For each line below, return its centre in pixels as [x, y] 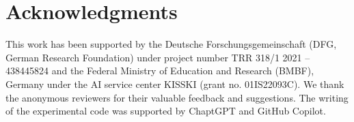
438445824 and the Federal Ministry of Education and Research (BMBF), [160, 71]
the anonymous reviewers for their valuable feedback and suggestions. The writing [177, 97]
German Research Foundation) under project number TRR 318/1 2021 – [158, 57]
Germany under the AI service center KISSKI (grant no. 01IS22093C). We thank [175, 83]
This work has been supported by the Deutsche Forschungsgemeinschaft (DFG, [171, 44]
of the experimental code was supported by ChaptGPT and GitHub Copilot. [166, 111]
